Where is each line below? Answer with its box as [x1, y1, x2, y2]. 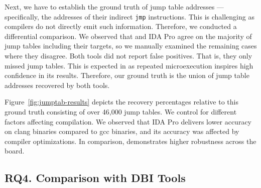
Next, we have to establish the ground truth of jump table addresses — [5, 1, 224, 11]
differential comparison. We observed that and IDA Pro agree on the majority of [5, 30, 252, 41]
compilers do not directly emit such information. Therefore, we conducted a [5, 21, 237, 31]
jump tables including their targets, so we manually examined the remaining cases [5, 40, 257, 51]
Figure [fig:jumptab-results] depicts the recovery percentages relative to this [5, 96, 238, 107]
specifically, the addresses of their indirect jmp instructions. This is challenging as [5, 11, 254, 21]
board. [5, 145, 25, 156]
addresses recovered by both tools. [5, 79, 110, 90]
